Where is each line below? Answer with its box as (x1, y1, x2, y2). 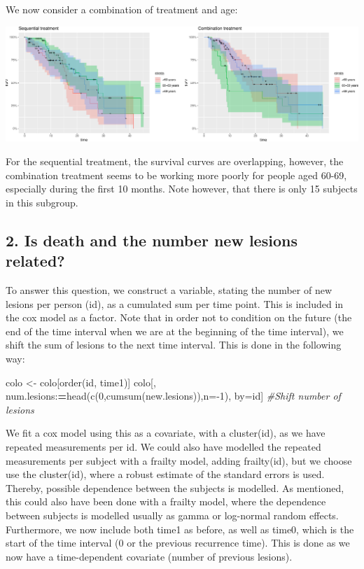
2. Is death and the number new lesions (6, 229, 297, 251)
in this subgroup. (6, 195, 78, 209)
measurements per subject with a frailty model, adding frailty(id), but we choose (6, 453, 352, 468)
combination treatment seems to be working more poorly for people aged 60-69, (6, 167, 347, 182)
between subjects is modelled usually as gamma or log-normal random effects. (6, 507, 339, 522)
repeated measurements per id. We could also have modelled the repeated (6, 439, 321, 454)
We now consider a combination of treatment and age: (6, 2, 238, 16)
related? (6, 250, 65, 272)
